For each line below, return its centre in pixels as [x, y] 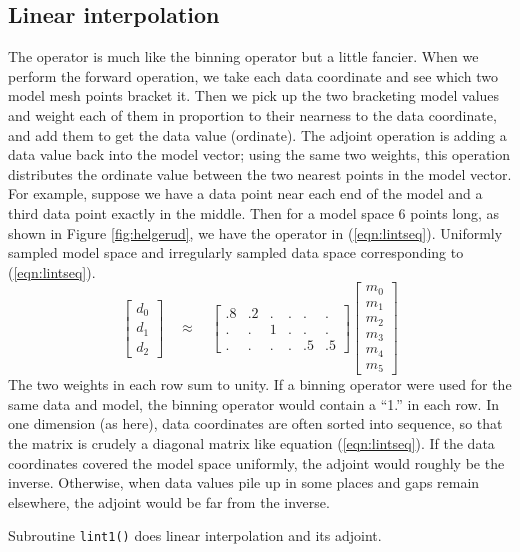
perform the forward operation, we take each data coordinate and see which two [253, 75]
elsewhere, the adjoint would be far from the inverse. [169, 501]
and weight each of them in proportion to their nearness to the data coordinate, [252, 114]
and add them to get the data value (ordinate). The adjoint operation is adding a [257, 134]
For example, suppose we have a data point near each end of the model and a [245, 193]
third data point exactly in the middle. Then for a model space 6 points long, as [254, 212]
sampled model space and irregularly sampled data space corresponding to [236, 252]
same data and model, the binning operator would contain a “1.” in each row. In [253, 403]
